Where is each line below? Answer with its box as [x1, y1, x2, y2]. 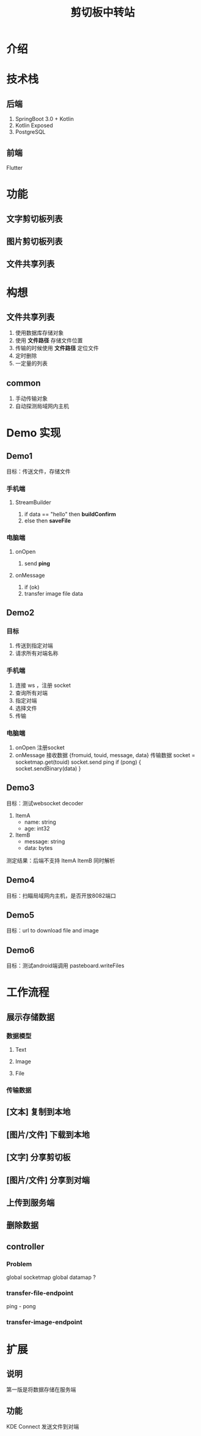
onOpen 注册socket [15, 744, 65, 752]
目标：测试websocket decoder [6, 799, 84, 807]
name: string [24, 818, 56, 826]
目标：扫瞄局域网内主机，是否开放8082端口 [6, 892, 116, 899]
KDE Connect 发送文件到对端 [6, 1423, 79, 1431]
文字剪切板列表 [6, 213, 63, 224]
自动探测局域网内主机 [15, 403, 69, 410]
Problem [6, 1259, 32, 1268]
